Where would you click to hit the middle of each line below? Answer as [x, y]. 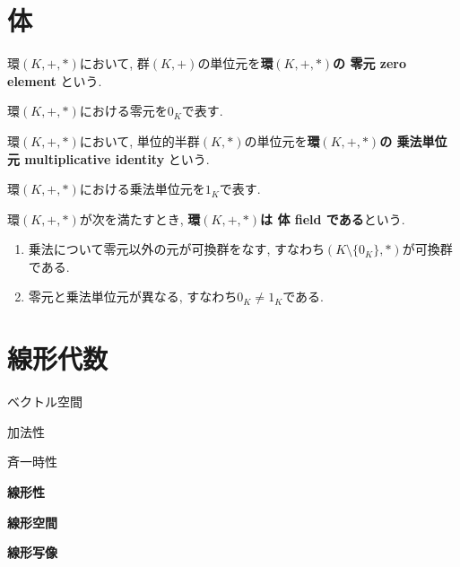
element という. [55, 80]
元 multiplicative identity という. [108, 158]
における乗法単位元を [142, 189]
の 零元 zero [370, 63]
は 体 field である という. [333, 218]
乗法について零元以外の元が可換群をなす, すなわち [176, 249]
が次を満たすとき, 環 [140, 218]
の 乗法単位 [413, 140]
